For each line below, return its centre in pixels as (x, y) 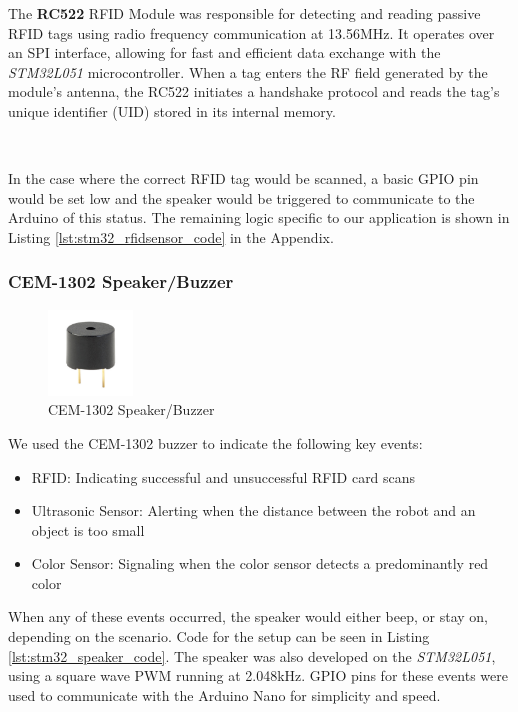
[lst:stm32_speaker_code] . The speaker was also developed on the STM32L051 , (252, 655)
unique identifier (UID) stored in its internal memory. (172, 110)
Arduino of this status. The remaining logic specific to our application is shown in (259, 217)
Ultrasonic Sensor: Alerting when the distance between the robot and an (253, 510)
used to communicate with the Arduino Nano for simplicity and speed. (224, 694)
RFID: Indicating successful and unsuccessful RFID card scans (223, 476)
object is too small (88, 529)
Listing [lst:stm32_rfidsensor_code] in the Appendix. (171, 236)
